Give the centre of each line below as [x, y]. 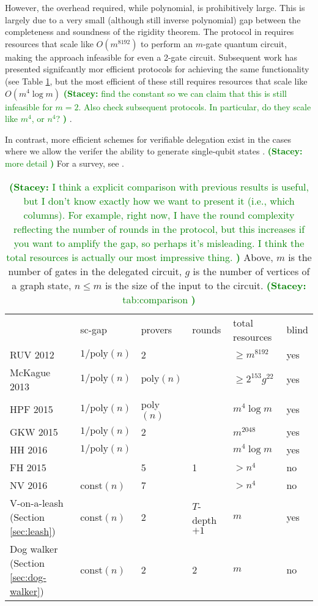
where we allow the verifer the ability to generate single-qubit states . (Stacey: [154, 151]
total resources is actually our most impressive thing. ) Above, [140, 257]
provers [157, 330]
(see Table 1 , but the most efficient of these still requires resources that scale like [156, 81]
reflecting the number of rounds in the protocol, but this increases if [159, 229]
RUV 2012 [32, 354]
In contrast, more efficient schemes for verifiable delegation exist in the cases [148, 139]
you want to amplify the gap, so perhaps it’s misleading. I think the [159, 243]
